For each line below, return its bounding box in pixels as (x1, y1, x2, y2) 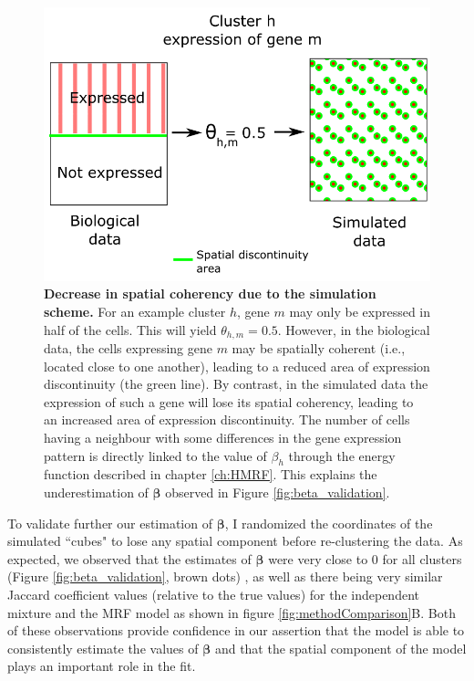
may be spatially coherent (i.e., (232, 339, 406, 358)
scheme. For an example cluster (44, 302, 226, 320)
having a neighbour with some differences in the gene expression (44, 428, 402, 447)
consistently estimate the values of (7, 638, 199, 657)
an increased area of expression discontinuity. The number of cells (44, 410, 410, 429)
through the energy (288, 445, 396, 465)
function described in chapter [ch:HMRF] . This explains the (44, 465, 377, 484)
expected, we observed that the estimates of (7, 549, 252, 568)
